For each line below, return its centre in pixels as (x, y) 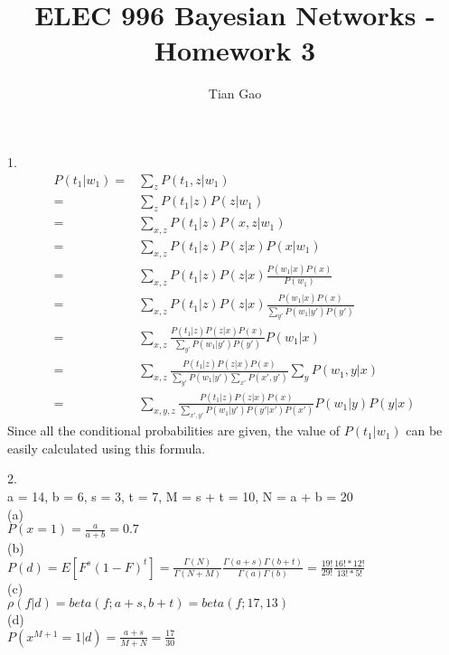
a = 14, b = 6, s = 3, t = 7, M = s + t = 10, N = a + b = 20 (180, 496)
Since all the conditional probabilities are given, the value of (174, 430)
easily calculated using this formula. (107, 448)
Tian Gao (235, 94)
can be (424, 430)
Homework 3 (235, 50)
